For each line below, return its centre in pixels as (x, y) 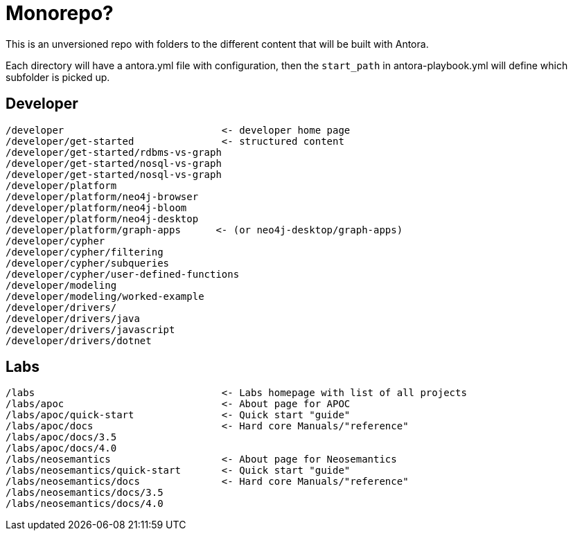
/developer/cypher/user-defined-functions (123, 274)
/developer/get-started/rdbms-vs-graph (114, 152)
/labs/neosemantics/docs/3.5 (85, 493)
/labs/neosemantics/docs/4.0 (85, 504)
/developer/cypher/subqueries (88, 263)
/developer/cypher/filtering (85, 252)
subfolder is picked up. (58, 77)
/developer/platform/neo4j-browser (102, 196)
